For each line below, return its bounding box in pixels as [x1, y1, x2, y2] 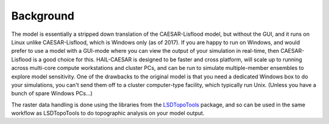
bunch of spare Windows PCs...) [11, 90, 93, 97]
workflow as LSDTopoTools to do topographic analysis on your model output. [11, 109, 205, 117]
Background [11, 9, 74, 22]
